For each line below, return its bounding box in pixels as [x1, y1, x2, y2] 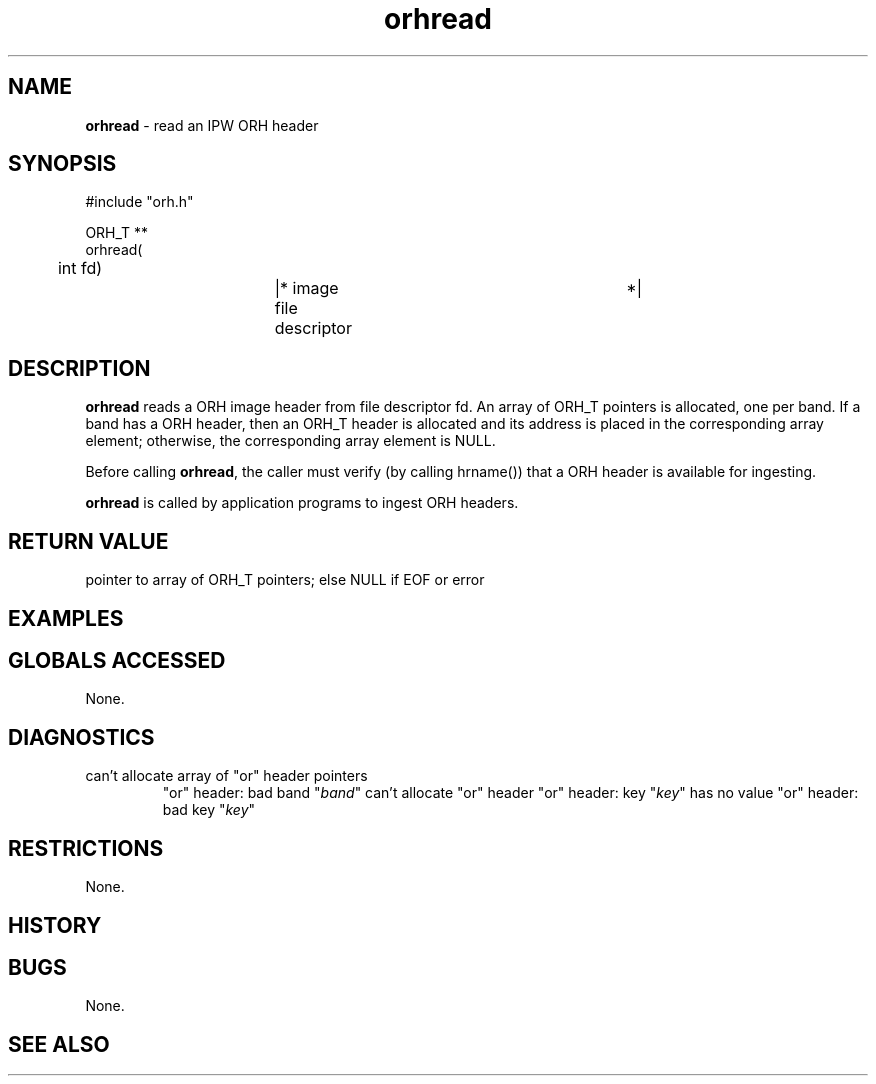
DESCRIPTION [8, 355, 151, 381]
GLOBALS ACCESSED [8, 647, 226, 673]
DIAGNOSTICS [8, 724, 155, 750]
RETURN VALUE [8, 528, 169, 554]
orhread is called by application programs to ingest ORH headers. [85, 494, 519, 512]
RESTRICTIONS [8, 835, 164, 861]
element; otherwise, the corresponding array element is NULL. [85, 432, 496, 450]
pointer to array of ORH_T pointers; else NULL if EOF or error [85, 571, 485, 589]
